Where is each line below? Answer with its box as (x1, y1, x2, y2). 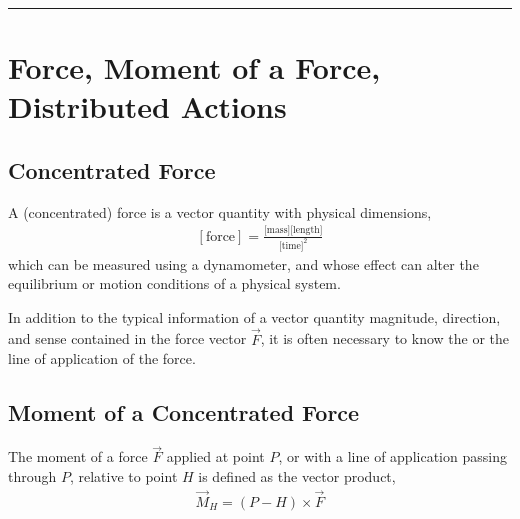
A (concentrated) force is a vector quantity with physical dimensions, (8, 201, 432, 222)
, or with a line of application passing (278, 446, 507, 467)
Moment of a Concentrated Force (8, 397, 360, 428)
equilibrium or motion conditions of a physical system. (8, 273, 341, 294)
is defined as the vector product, (198, 465, 396, 486)
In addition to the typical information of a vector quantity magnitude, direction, (8, 306, 501, 327)
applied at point (166, 446, 265, 467)
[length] (290, 225, 323, 236)
